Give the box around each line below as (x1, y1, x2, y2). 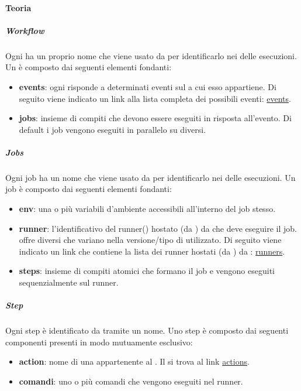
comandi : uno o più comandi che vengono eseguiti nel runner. (19, 375, 243, 387)
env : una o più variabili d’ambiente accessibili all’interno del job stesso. (19, 203, 276, 215)
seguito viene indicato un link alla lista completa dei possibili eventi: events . (19, 92, 291, 104)
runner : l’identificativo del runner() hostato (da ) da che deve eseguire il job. (19, 222, 297, 234)
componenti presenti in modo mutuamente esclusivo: (5, 335, 193, 348)
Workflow (5, 24, 44, 36)
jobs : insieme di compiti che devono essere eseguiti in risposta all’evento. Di (19, 112, 292, 124)
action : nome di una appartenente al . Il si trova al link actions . (19, 355, 250, 368)
